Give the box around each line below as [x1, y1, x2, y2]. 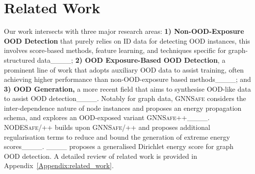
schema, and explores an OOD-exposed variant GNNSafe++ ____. [4, 112, 210, 123]
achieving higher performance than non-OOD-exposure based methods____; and [4, 74, 251, 84]
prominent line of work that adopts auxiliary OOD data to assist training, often [4, 64, 244, 75]
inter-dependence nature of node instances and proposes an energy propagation [4, 102, 242, 113]
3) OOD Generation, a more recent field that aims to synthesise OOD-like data [4, 83, 251, 94]
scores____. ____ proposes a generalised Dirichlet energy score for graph [4, 141, 233, 151]
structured [4, 54, 35, 65]
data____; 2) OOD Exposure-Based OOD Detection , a [37, 54, 226, 65]
